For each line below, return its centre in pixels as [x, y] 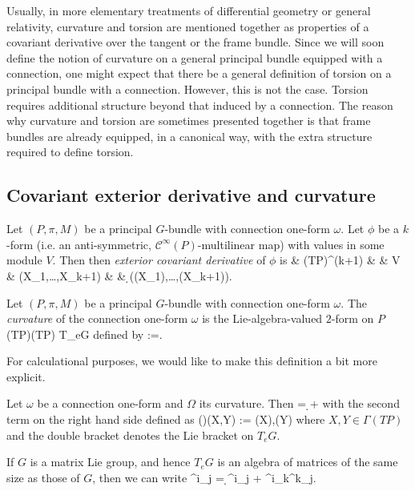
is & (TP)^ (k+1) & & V [340, 260]
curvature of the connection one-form [97, 318]
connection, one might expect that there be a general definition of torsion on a [199, 73]
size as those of [43, 477]
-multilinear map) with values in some [291, 244]
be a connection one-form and [110, 403]
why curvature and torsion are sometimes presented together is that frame [189, 121]
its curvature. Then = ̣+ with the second [299, 403]
